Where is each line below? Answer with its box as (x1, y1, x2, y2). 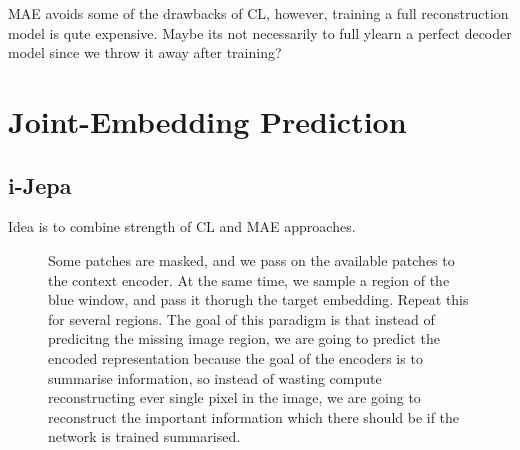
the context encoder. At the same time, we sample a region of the (48, 269, 450, 290)
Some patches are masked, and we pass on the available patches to (48, 249, 455, 270)
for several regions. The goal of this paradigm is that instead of (48, 308, 435, 329)
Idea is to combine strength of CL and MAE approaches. (8, 216, 356, 237)
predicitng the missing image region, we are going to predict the (48, 328, 440, 349)
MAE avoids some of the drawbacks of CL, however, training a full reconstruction (8, 3, 509, 23)
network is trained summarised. (48, 426, 241, 447)
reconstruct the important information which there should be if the (48, 406, 460, 427)
